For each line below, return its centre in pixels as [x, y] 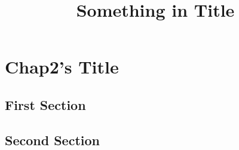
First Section [45, 104]
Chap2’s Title [62, 67]
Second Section [52, 140]
